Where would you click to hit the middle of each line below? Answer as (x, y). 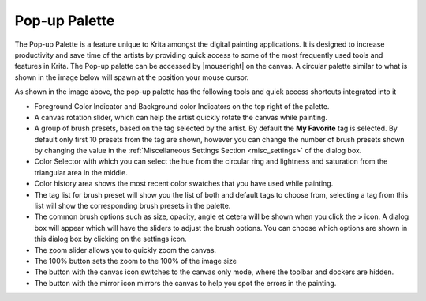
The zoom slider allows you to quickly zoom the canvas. (125, 250)
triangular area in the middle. (81, 172)
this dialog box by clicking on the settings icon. (110, 239)
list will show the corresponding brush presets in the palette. (133, 206)
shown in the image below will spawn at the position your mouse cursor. (132, 77)
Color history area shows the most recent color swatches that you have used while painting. (184, 184)
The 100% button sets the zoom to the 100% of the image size (135, 261)
